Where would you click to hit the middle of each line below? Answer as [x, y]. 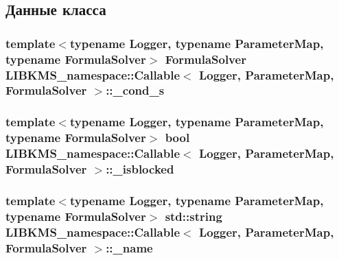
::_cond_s [135, 90]
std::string [194, 216]
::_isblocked [140, 169]
